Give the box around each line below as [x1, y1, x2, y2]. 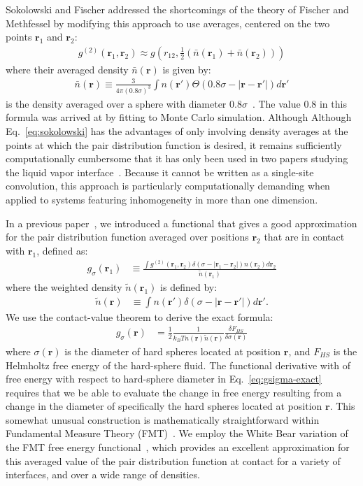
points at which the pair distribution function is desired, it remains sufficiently [6, 137, 342, 152]
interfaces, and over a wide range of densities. [6, 467, 200, 482]
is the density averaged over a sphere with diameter [6, 96, 227, 110]
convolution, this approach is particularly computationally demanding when [6, 178, 330, 193]
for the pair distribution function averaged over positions [6, 229, 249, 244]
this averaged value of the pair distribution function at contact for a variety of [6, 453, 341, 468]
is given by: [162, 62, 211, 76]
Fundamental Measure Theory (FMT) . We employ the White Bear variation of [6, 426, 348, 441]
